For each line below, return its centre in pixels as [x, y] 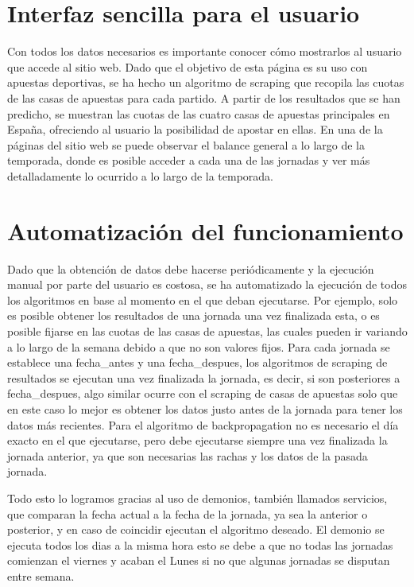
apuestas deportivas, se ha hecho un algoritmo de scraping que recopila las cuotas [206, 82]
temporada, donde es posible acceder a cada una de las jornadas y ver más [189, 160]
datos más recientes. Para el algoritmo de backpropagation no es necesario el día [203, 424]
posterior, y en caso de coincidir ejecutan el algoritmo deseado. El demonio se [196, 529]
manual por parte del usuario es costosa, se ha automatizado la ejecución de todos [207, 284]
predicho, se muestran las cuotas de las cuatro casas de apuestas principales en [199, 113]
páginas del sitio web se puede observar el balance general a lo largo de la [186, 144]
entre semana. [41, 575]
